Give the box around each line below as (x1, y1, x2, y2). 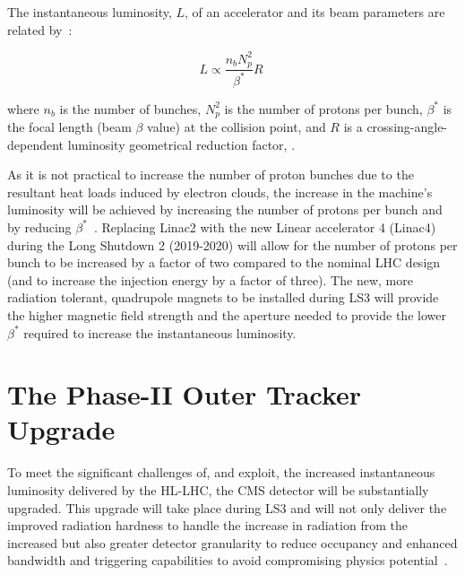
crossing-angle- (366, 117, 448, 135)
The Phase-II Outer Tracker (7, 376, 362, 413)
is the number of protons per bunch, (224, 99, 423, 118)
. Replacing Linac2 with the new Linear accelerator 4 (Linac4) (93, 217, 436, 236)
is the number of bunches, (59, 99, 202, 118)
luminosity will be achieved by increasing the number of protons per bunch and (7, 200, 443, 219)
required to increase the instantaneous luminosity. (23, 323, 297, 342)
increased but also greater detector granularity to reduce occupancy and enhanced (7, 533, 458, 552)
